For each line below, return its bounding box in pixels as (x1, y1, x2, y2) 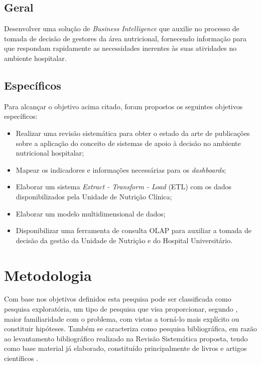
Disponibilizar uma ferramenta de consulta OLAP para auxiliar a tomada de (16, 225, 251, 236)
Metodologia (4, 264, 92, 285)
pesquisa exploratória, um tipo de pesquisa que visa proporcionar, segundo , (4, 304, 238, 314)
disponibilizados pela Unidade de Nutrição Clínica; (16, 191, 172, 201)
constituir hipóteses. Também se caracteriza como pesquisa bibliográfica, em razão (4, 323, 257, 334)
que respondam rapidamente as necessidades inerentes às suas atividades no (4, 43, 237, 53)
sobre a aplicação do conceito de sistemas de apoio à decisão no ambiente (16, 137, 241, 148)
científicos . (4, 353, 39, 363)
